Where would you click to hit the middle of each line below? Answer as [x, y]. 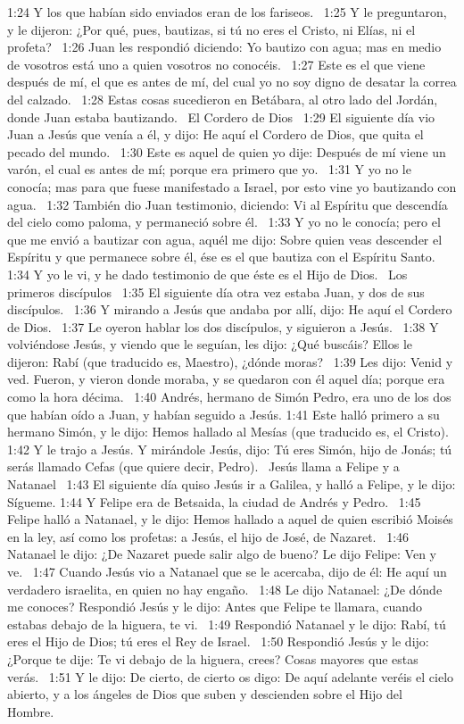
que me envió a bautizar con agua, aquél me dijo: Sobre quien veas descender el [225, 239]
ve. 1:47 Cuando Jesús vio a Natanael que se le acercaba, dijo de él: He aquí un [227, 571]
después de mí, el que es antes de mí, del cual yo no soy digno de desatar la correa [232, 82]
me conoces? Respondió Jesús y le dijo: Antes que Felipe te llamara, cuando [215, 607]
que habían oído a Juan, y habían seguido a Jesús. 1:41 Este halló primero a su [224, 414]
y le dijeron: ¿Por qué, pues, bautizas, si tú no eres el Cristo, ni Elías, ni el [211, 29]
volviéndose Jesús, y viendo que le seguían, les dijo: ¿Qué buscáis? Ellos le [210, 344]
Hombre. [31, 711]
